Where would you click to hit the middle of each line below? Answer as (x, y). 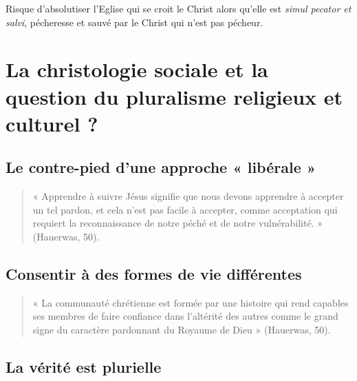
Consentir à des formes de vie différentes (154, 273)
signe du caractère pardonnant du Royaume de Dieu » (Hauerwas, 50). (182, 329)
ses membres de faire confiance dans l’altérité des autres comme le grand (185, 316)
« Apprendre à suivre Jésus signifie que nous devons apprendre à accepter (188, 196)
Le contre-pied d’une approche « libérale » (161, 167)
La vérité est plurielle (84, 366)
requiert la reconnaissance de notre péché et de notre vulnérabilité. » (177, 223)
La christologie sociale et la (137, 69)
